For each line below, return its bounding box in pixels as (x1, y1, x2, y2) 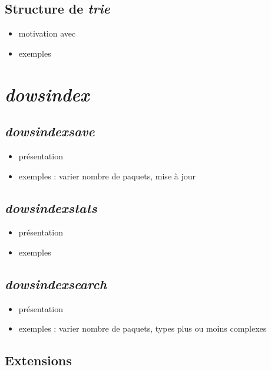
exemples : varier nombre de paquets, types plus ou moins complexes (18, 322, 267, 335)
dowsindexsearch (5, 274, 107, 293)
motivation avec (18, 27, 76, 40)
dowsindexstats (5, 198, 97, 217)
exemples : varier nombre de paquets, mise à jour (18, 169, 196, 182)
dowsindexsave (5, 122, 95, 140)
